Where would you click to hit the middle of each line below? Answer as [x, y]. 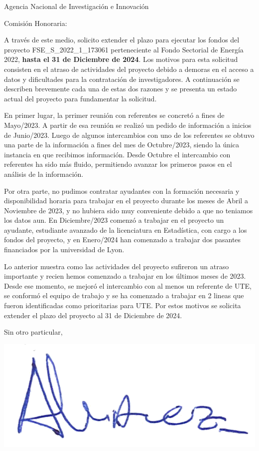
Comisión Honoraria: [36, 23]
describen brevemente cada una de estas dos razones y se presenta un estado [121, 89]
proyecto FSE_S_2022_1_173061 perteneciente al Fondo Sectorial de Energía [124, 49]
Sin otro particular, [33, 332]
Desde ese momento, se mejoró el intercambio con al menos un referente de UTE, [128, 285]
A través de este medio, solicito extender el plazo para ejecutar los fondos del [122, 40]
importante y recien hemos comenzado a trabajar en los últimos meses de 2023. [125, 276]
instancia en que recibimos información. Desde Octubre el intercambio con [117, 154]
